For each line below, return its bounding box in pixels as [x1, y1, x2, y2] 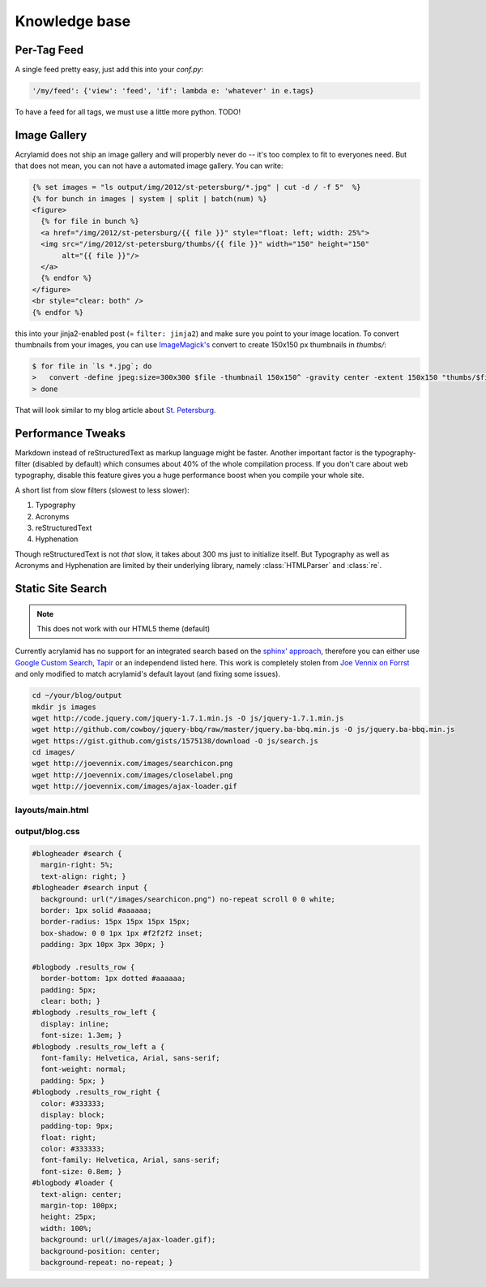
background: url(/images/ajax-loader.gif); [40, 1235, 216, 1245]
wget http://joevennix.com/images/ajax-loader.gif [32, 781, 238, 791]
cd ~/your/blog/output [32, 691, 122, 700]
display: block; [40, 1110, 105, 1119]
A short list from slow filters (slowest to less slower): [15, 485, 190, 495]
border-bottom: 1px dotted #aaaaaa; [40, 974, 186, 984]
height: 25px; [40, 1212, 97, 1221]
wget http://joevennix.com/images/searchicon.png [32, 759, 233, 768]
